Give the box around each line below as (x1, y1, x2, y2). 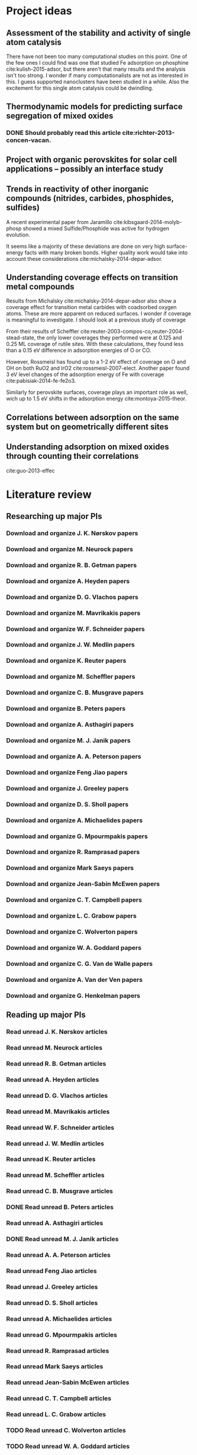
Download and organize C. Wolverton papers (6, 928, 138, 936)
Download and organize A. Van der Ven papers (6, 975, 143, 984)
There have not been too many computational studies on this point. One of (6, 53, 188, 60)
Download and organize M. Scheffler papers (6, 673, 135, 681)
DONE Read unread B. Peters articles (6, 1203, 114, 1211)
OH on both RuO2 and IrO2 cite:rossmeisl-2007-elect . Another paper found (6, 364, 190, 372)
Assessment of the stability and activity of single (6, 28, 191, 38)
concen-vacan (6, 136, 49, 144)
